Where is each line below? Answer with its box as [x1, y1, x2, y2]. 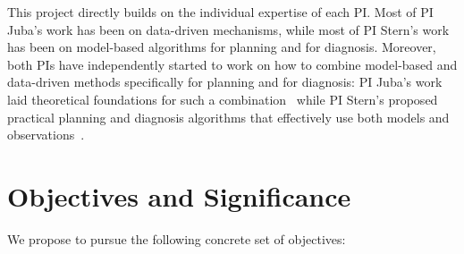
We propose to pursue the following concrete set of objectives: [7, 229, 346, 248]
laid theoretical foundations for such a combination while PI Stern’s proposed [7, 89, 438, 108]
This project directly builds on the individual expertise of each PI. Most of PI [7, 3, 434, 21]
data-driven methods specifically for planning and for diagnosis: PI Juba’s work [7, 72, 443, 91]
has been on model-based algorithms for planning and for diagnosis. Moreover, [7, 38, 436, 56]
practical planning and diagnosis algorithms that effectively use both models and [7, 107, 450, 126]
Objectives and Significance [7, 177, 351, 214]
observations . [7, 125, 85, 144]
